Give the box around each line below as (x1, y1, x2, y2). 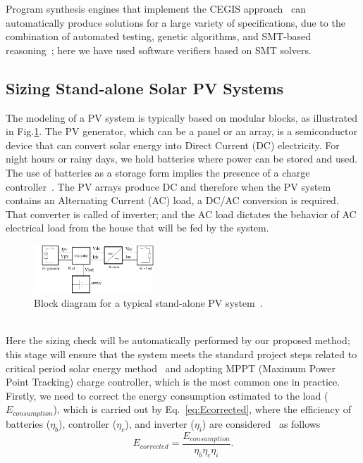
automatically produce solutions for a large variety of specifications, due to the (6, 15, 345, 30)
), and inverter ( (125, 416, 195, 431)
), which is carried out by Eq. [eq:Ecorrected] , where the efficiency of (53, 402, 351, 417)
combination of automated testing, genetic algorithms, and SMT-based (6, 29, 312, 44)
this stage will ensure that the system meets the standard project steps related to (6, 346, 357, 361)
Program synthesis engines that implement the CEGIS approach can (6, 1, 306, 15)
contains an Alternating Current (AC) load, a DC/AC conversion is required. (6, 193, 339, 208)
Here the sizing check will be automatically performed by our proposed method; (6, 333, 350, 348)
